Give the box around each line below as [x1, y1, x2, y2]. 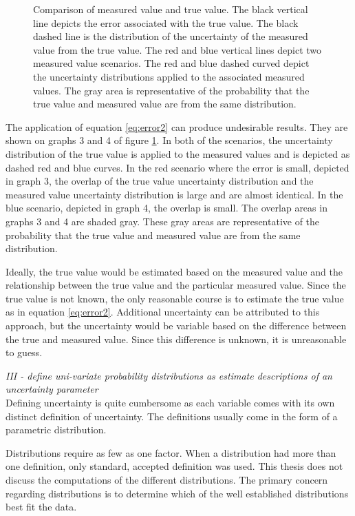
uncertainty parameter [6, 382, 98, 396]
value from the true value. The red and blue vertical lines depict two [33, 42, 322, 56]
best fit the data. [6, 499, 77, 514]
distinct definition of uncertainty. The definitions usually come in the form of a [6, 409, 338, 423]
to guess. [6, 345, 43, 360]
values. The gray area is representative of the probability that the [33, 83, 310, 97]
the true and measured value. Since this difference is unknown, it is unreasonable [6, 331, 347, 346]
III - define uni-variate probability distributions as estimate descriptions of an [6, 368, 332, 382]
